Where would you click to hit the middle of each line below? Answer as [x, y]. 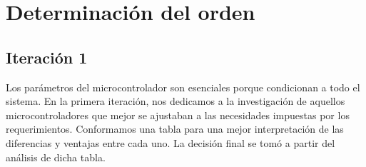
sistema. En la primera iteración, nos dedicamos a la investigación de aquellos [176, 101]
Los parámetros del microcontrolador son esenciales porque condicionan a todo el [183, 87]
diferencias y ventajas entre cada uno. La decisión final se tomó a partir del [171, 142]
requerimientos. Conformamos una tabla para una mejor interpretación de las [175, 129]
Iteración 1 [47, 57]
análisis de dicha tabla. [56, 157]
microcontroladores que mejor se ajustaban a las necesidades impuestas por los [178, 115]
